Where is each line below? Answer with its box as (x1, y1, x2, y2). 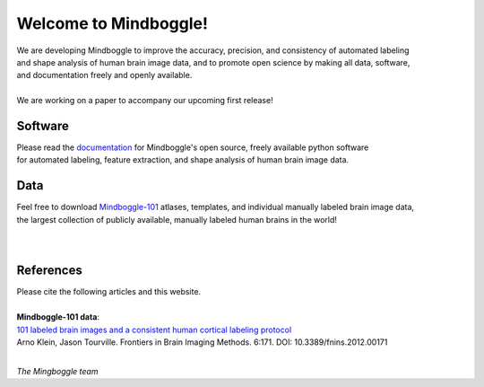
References (16, 263, 82, 278)
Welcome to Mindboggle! (16, 13, 208, 33)
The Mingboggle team (16, 365, 99, 376)
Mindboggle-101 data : (16, 312, 100, 322)
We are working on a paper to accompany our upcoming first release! (16, 95, 273, 106)
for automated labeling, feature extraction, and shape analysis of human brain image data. (16, 154, 350, 165)
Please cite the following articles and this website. (16, 286, 202, 297)
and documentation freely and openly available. (16, 70, 193, 81)
